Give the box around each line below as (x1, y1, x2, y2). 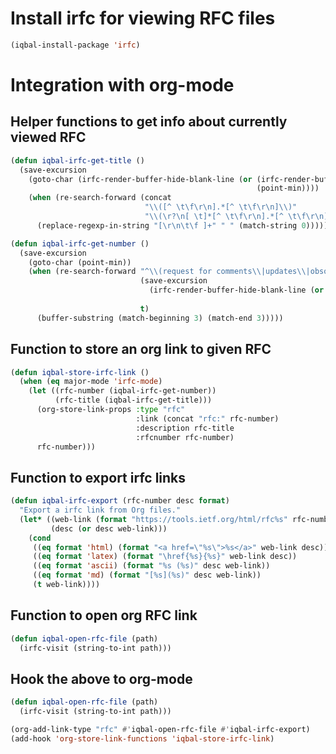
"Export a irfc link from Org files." (19, 505, 182, 516)
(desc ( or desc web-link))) (50, 523, 168, 534)
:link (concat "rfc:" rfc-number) (135, 413, 280, 424)
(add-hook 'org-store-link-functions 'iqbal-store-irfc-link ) (10, 733, 275, 744)
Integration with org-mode (10, 74, 235, 96)
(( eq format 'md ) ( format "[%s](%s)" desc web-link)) (32, 570, 262, 581)
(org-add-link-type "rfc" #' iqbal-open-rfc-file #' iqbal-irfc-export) (10, 725, 311, 735)
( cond (28, 533, 52, 543)
